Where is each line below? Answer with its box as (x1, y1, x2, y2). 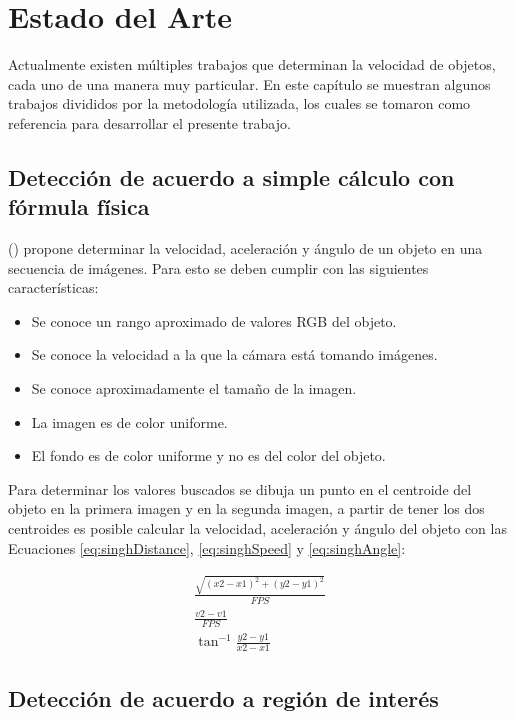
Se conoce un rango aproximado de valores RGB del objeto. (31, 310, 397, 331)
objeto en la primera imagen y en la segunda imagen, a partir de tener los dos (8, 498, 485, 519)
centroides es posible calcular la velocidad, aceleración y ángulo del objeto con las (8, 518, 507, 539)
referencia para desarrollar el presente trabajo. (8, 112, 291, 133)
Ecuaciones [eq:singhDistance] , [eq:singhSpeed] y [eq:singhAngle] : (8, 537, 406, 558)
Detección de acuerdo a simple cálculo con (8, 161, 455, 192)
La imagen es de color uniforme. (31, 411, 228, 432)
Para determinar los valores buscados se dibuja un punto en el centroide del (8, 478, 472, 499)
